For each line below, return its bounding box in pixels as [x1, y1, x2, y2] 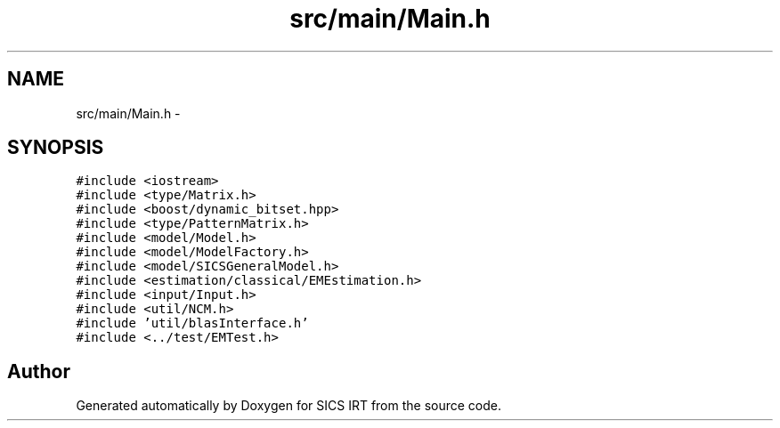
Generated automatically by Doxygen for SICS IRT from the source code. [76, 398, 502, 414]
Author [7, 359, 70, 383]
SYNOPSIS [7, 136, 104, 159]
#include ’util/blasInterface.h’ [76, 316, 309, 331]
